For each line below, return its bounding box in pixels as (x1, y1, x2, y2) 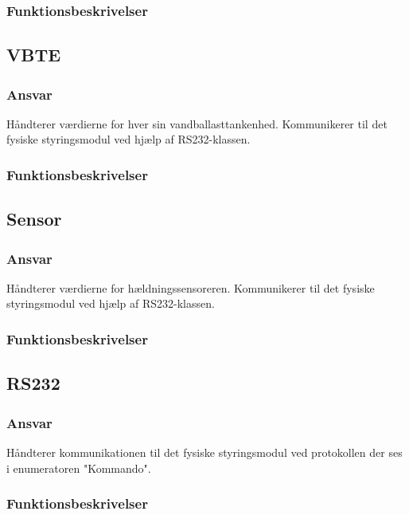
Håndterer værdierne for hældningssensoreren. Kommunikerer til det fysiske (6, 279, 375, 296)
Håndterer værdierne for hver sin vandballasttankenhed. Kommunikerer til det (6, 115, 388, 132)
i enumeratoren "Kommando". (6, 459, 151, 476)
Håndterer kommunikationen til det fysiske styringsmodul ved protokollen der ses (6, 443, 403, 460)
